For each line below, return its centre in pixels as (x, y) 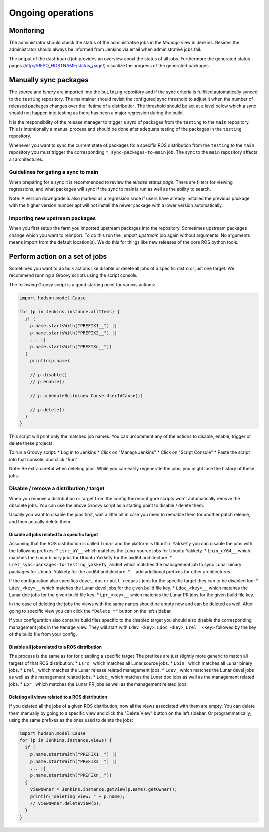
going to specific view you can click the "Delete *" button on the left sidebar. (90, 611)
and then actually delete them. (40, 521)
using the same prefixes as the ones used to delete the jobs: (71, 720)
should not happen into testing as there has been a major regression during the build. (97, 113)
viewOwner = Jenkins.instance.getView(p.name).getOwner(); (104, 789)
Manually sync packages (49, 80)
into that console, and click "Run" (44, 459)
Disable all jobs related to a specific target (54, 534)
